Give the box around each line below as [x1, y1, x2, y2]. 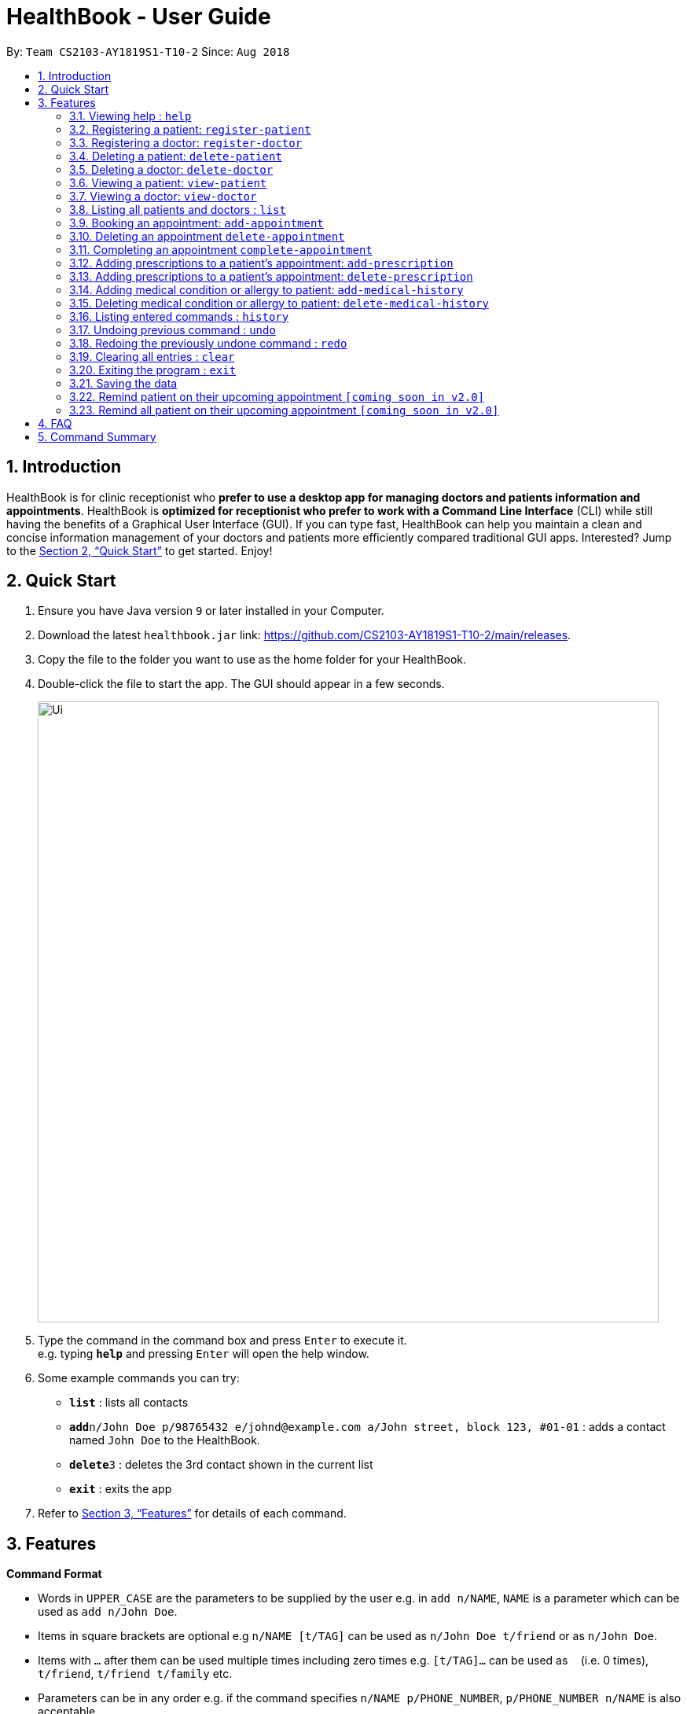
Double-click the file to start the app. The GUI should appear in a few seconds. [38, 677, 445, 691]
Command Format [6, 1567, 102, 1581]
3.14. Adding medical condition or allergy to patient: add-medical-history [69, 282, 464, 296]
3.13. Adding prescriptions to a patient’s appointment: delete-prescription [69, 269, 473, 283]
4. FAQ [38, 416, 72, 430]
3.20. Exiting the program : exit [69, 362, 237, 377]
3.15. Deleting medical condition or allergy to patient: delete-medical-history [69, 296, 489, 310]
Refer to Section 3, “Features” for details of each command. [38, 1506, 347, 1521]
